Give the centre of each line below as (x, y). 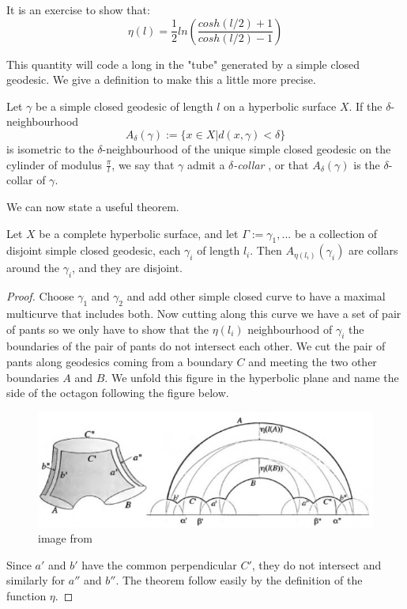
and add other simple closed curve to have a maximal (256, 296)
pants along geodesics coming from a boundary (120, 361)
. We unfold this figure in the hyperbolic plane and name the (252, 377)
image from (65, 538)
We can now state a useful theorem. (93, 206)
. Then (266, 250)
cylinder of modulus (55, 164)
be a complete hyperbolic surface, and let (139, 233)
